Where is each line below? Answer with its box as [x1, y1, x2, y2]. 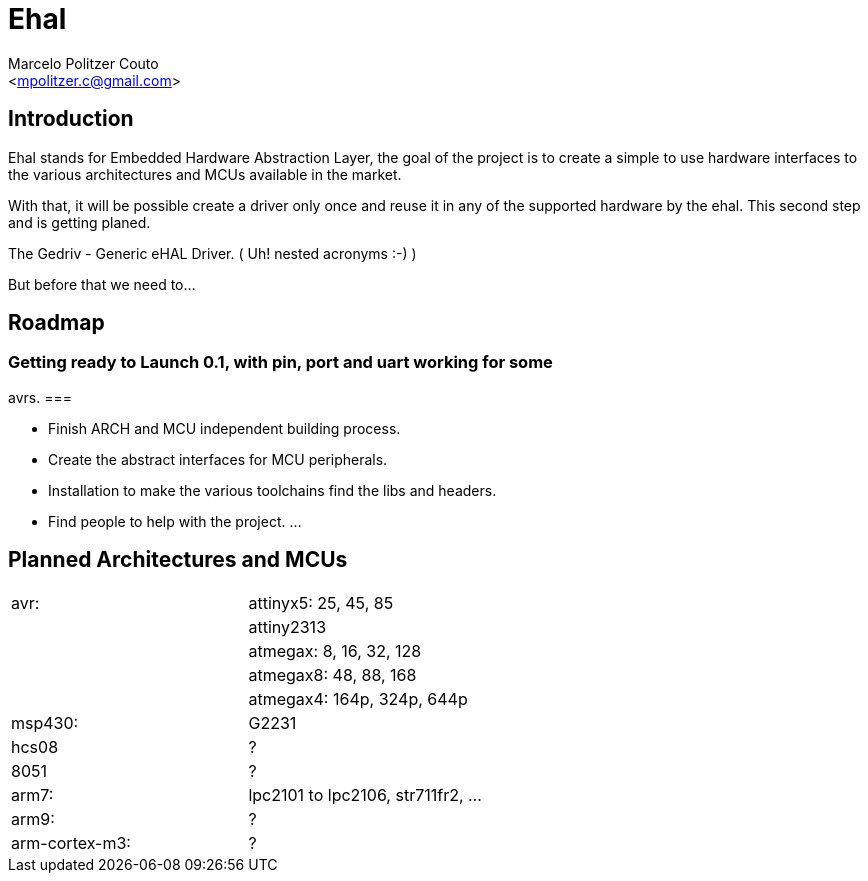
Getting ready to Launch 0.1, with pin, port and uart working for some [8, 352, 553, 373]
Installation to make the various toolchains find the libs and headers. [48, 481, 497, 499]
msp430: [11, 712, 79, 733]
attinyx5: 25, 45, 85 [248, 592, 394, 613]
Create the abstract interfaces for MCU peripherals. [48, 450, 388, 468]
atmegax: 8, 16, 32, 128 [248, 640, 422, 661]
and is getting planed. [8, 213, 151, 231]
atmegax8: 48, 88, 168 [248, 664, 417, 685]
